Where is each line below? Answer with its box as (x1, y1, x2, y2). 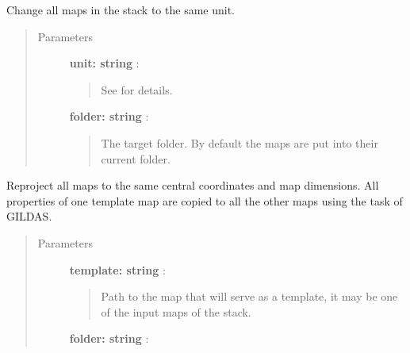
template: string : (69, 261, 166, 278)
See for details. (101, 81, 173, 98)
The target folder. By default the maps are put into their (101, 134, 378, 151)
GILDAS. (6, 208, 52, 224)
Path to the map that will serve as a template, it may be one (101, 288, 398, 305)
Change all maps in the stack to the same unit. (6, 2, 235, 17)
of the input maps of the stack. (101, 303, 251, 320)
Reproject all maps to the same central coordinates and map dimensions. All (6, 177, 379, 194)
